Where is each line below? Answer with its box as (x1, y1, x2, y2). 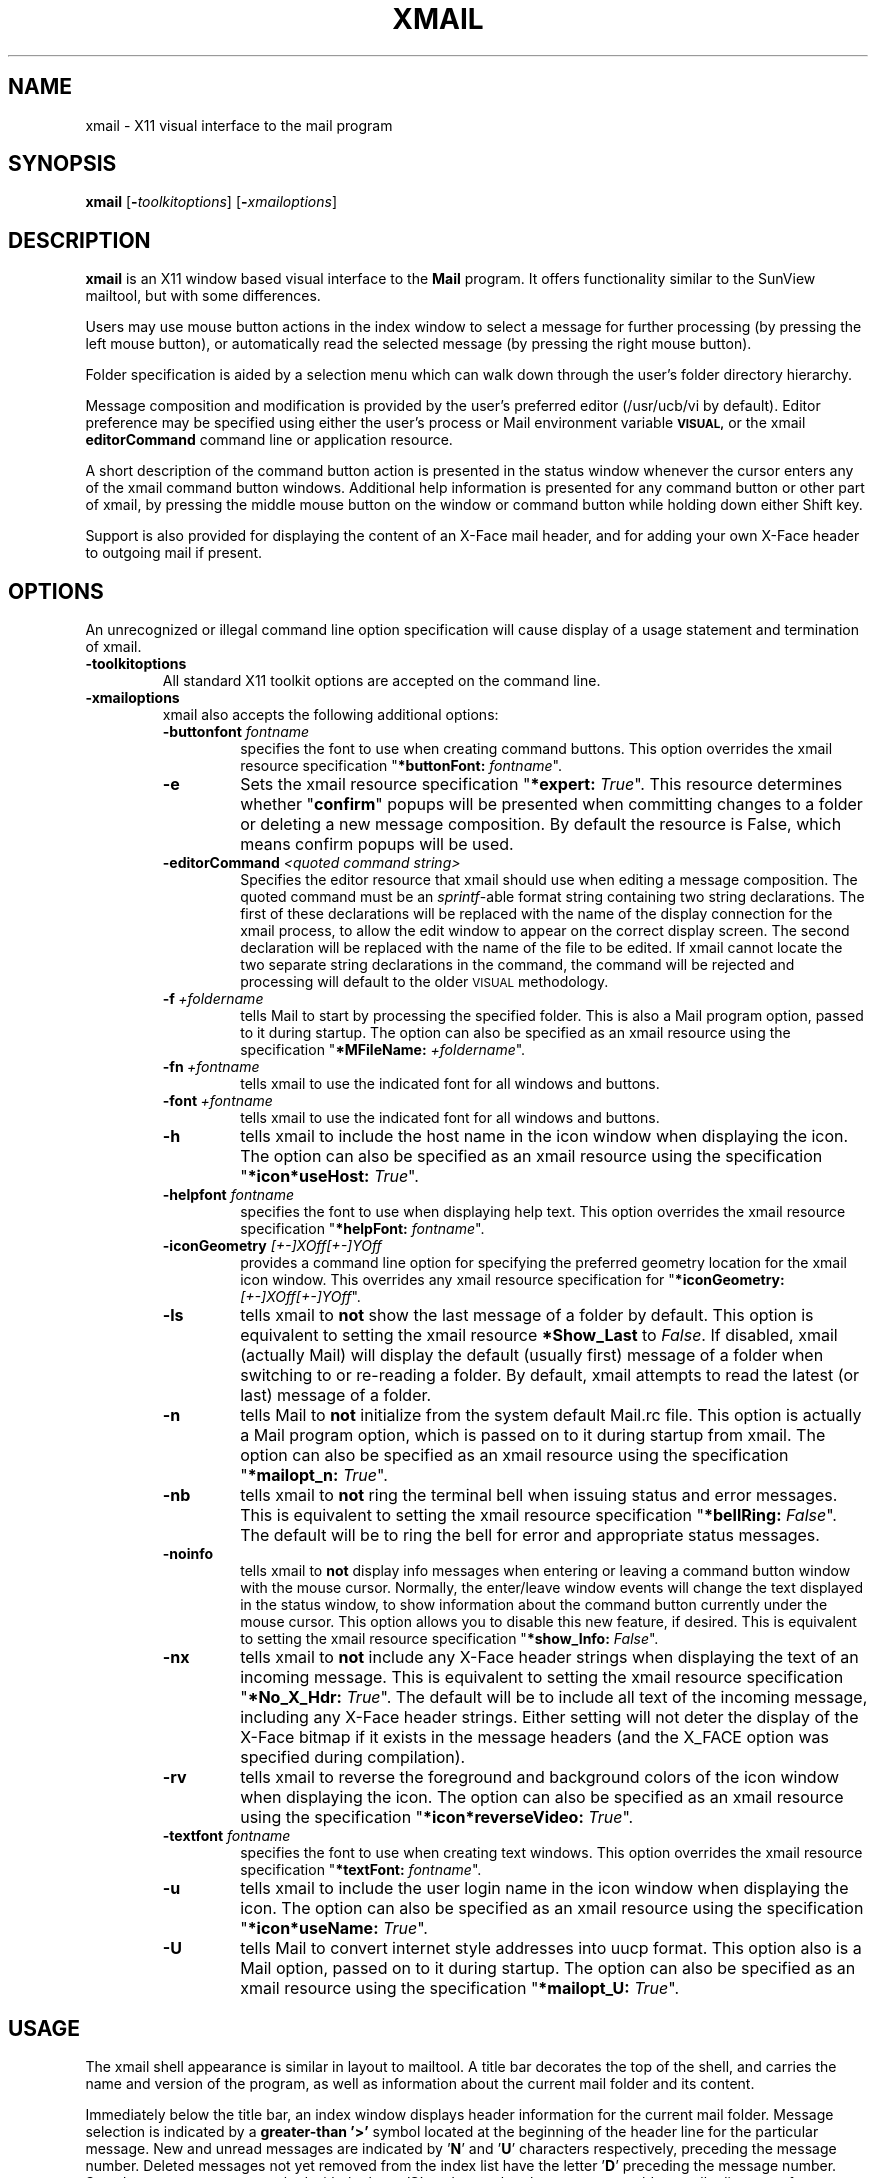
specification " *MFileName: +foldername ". (240, 1041, 526, 1059)
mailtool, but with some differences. (85, 287, 321, 305)
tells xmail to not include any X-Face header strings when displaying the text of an (240, 1647, 859, 1668)
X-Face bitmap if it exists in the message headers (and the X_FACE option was (240, 1727, 830, 1748)
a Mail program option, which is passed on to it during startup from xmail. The (240, 1425, 826, 1446)
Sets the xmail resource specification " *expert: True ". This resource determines (240, 774, 843, 795)
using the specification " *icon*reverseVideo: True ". (240, 1807, 634, 1828)
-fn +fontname (162, 1058, 260, 1076)
